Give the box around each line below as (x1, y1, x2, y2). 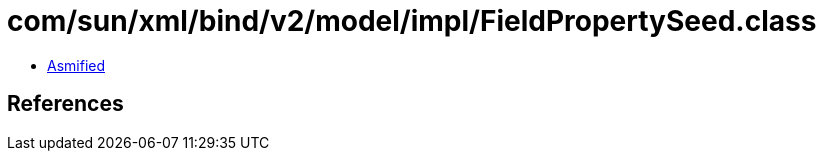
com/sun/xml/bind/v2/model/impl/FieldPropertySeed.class (7, 4, 817, 38)
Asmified (47, 56, 106, 74)
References (7, 91, 124, 117)
